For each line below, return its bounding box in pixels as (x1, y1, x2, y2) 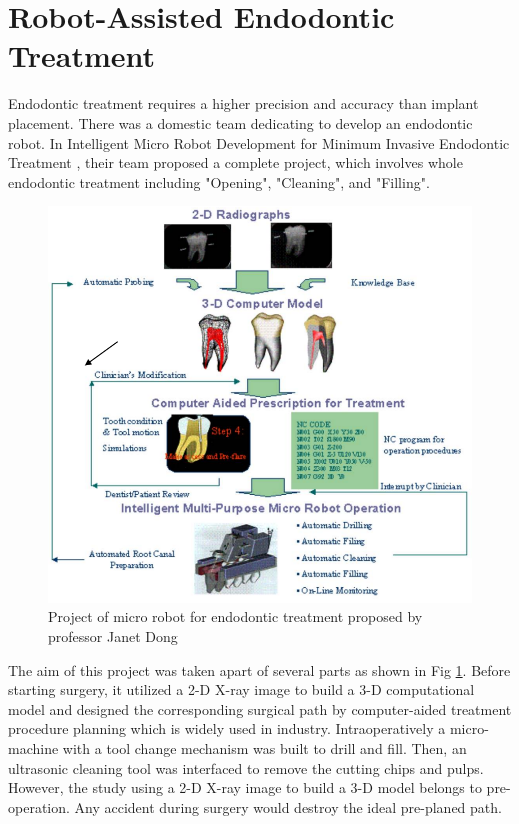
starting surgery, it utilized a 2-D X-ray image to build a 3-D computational (8, 679, 475, 700)
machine (8, 738, 59, 759)
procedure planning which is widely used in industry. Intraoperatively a (8, 718, 446, 739)
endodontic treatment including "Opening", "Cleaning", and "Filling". (8, 171, 430, 192)
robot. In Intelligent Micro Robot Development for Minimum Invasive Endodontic (8, 132, 510, 153)
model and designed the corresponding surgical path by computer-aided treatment (8, 698, 512, 719)
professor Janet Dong (48, 626, 178, 647)
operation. (8, 796, 70, 817)
